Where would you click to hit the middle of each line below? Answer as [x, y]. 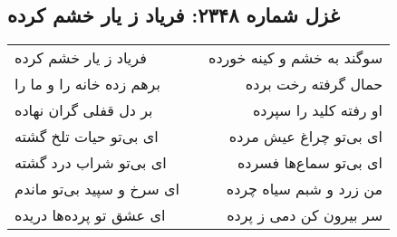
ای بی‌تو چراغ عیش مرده [306, 137]
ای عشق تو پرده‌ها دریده [90, 215]
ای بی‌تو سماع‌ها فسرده [310, 163]
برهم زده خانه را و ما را [87, 84]
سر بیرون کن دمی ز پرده [305, 215]
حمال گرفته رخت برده [314, 84]
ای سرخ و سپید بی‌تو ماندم [97, 189]
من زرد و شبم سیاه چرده [305, 189]
